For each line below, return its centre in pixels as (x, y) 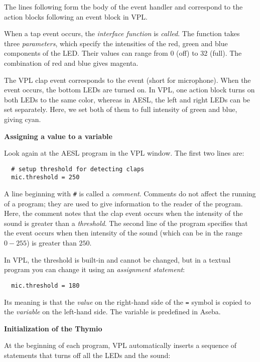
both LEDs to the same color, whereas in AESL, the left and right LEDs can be (127, 99)
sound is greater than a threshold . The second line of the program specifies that (126, 223)
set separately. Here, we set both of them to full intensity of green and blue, (121, 109)
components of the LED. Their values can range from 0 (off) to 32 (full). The (123, 53)
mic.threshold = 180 (45, 285)
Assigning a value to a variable (58, 136)
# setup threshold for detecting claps (78, 169)
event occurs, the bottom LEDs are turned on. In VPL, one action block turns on (129, 90)
